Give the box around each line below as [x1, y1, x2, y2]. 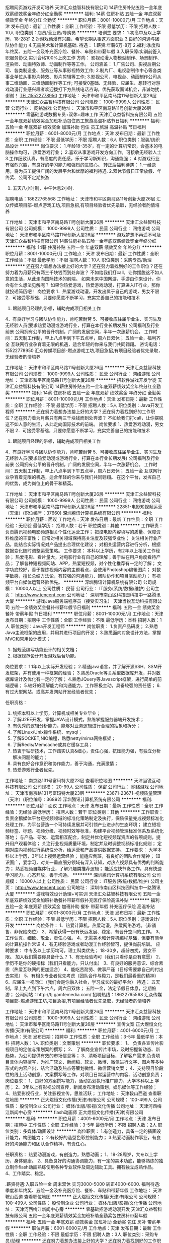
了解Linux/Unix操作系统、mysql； [12, 729, 83, 735]
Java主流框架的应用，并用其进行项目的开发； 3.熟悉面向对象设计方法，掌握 [5, 630, 161, 636]
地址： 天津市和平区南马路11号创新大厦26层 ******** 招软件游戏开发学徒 [5, 377, 157, 383]
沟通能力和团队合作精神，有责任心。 [14, 1141, 89, 1147]
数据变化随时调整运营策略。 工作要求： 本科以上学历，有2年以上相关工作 [5, 548, 156, 554]
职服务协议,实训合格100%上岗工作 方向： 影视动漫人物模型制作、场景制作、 [5, 55, 162, 60]
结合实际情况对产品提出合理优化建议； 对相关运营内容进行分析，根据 [18, 541, 161, 547]
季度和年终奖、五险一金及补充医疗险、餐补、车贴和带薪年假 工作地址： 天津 [5, 1188, 162, 1193]
